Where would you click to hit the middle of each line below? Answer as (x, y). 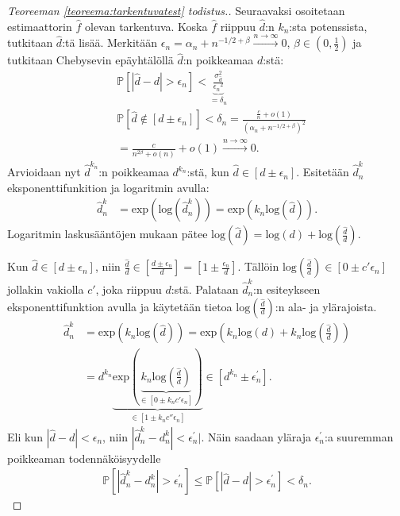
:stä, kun (208, 172)
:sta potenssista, (328, 26)
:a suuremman (359, 436)
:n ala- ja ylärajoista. (326, 306)
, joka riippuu (129, 289)
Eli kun (25, 436)
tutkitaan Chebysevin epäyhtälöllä (90, 60)
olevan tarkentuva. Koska (146, 26)
